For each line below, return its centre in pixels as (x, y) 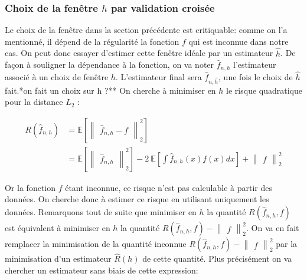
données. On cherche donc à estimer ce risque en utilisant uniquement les (137, 199)
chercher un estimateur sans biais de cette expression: (102, 270)
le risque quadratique (264, 90)
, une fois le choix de (256, 76)
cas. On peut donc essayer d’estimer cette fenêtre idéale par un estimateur (139, 53)
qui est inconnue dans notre (239, 41)
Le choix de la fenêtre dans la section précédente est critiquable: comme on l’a (146, 30)
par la (287, 244)
